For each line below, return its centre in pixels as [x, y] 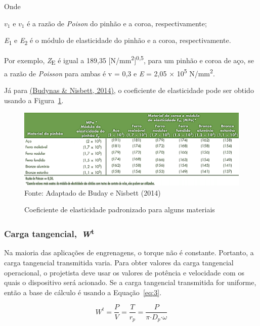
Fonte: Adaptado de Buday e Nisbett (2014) [93, 192]
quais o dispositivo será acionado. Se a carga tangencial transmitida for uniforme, [130, 282]
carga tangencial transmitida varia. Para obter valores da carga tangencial [119, 263]
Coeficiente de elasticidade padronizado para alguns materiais [120, 209]
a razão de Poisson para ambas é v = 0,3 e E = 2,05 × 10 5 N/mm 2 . [110, 73]
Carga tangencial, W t [49, 233]
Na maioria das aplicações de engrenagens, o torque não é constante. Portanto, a [129, 252]
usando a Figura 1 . [34, 100]
